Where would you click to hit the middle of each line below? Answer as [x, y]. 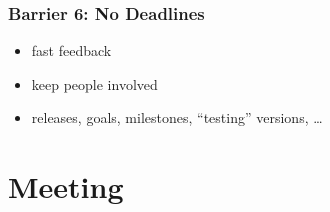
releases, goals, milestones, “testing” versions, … [177, 117]
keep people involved [94, 83]
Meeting [66, 186]
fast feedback [71, 50]
